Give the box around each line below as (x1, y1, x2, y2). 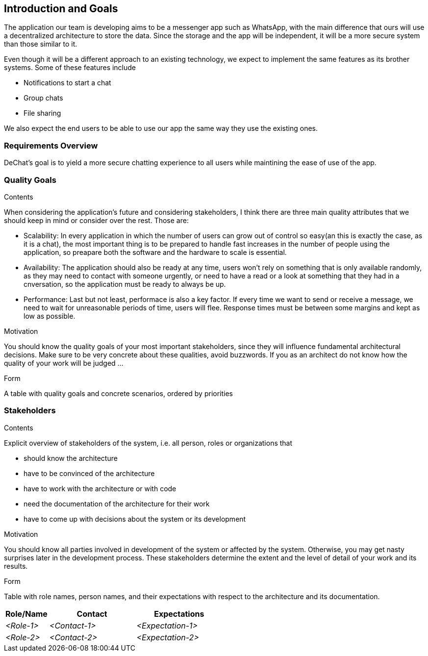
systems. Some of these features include (4, 63, 136, 72)
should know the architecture (24, 454, 118, 462)
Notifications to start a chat (24, 78, 111, 87)
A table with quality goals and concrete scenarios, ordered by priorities (4, 389, 233, 398)
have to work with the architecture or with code (24, 484, 176, 493)
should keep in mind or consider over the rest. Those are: (4, 216, 189, 225)
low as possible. (24, 311, 76, 320)
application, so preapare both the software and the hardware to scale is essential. (24, 248, 287, 256)
